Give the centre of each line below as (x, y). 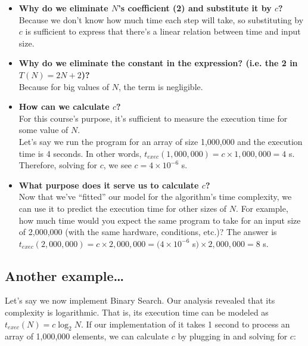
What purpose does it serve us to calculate (109, 185)
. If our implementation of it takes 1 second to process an (185, 324)
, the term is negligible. (161, 86)
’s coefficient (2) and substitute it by (195, 8)
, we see (117, 165)
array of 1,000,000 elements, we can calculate (87, 336)
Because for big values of (64, 86)
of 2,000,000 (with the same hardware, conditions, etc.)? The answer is (148, 232)
